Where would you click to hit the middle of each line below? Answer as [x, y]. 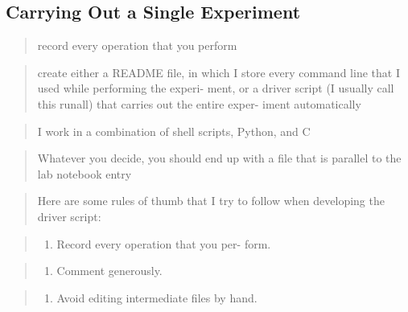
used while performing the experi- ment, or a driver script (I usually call [216, 88]
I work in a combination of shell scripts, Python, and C [174, 131]
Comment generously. [109, 271]
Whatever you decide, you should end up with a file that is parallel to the [219, 158]
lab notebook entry [84, 173]
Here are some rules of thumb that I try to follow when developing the [211, 201]
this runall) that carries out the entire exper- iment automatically [199, 103]
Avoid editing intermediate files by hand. [157, 297]
